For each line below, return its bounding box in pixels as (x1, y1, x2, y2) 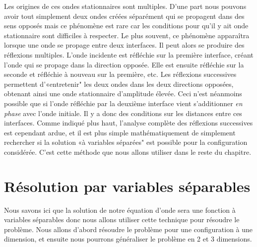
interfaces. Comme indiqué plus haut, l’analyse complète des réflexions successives (4, 118, 253, 128)
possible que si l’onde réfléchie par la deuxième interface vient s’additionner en (4, 98, 243, 108)
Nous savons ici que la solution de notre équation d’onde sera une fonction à (4, 204, 236, 215)
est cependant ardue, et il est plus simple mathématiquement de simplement (4, 127, 236, 137)
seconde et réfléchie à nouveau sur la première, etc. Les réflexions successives (4, 69, 237, 79)
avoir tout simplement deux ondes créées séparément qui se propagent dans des (4, 10, 245, 21)
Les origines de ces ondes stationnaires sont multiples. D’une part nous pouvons (4, 1, 247, 11)
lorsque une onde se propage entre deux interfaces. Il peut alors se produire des (4, 40, 245, 50)
